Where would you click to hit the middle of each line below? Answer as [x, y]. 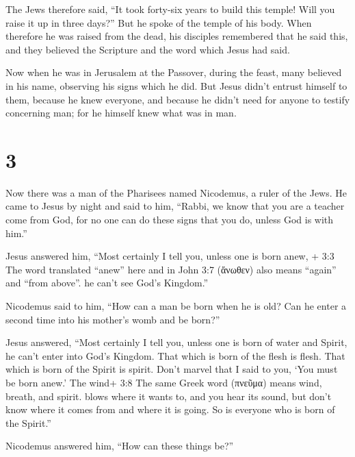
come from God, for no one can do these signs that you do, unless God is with [170, 220]
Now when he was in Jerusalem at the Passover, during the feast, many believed [174, 72]
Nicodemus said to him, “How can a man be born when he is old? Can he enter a [176, 306]
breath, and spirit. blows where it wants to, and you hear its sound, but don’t [169, 396]
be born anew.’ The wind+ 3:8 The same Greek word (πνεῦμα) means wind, [164, 382]
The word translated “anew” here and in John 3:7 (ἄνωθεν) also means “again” [171, 269]
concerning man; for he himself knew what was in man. [121, 113]
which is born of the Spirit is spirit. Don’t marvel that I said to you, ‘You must [172, 369]
